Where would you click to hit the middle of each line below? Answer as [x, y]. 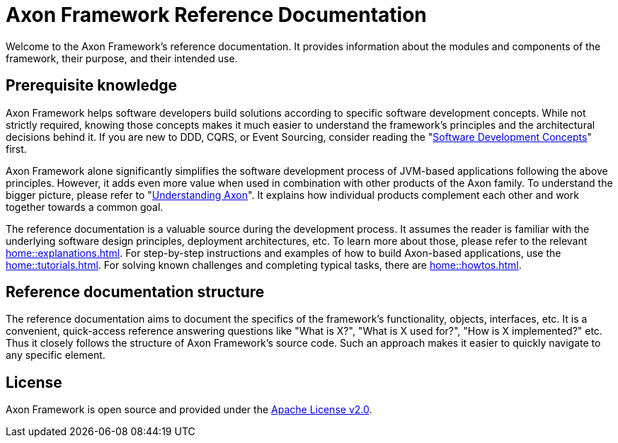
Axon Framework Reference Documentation [216, 15]
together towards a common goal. [85, 207]
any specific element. [56, 355]
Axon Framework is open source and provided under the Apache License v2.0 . [189, 410]
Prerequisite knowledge [92, 86]
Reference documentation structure [135, 292]
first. [16, 149]
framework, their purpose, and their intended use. [122, 58]
